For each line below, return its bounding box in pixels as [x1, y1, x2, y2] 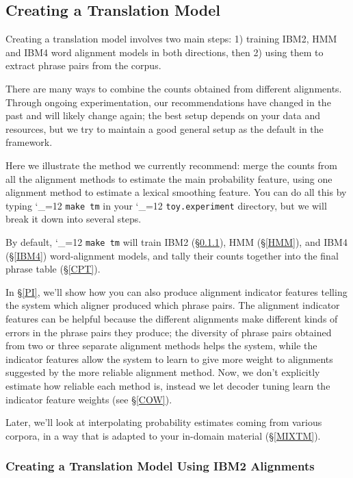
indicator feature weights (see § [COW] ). [5, 392, 172, 406]
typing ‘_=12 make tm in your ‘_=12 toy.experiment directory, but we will [5, 198, 327, 212]
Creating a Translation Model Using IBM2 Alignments [5, 457, 315, 475]
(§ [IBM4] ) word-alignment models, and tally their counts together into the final [5, 248, 339, 262]
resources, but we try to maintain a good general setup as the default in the [5, 121, 324, 136]
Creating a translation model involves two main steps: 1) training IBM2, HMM [5, 32, 337, 46]
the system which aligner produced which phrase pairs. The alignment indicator [5, 298, 340, 312]
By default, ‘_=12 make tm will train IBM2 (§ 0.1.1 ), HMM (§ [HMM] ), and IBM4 [5, 234, 348, 249]
